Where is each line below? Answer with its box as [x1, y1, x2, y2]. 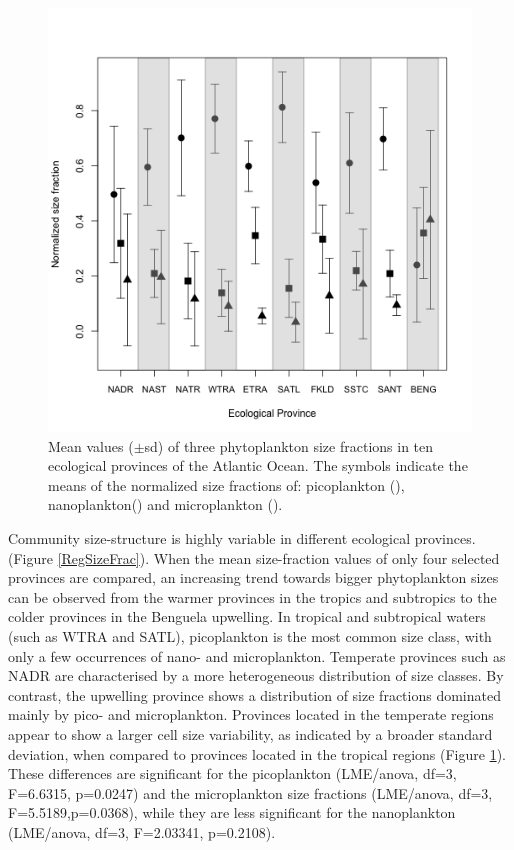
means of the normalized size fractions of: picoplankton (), [48, 474, 405, 495]
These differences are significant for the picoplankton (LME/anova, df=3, [8, 763, 457, 784]
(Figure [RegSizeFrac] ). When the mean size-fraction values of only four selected [8, 547, 500, 568]
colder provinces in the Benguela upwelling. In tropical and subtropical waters [8, 606, 486, 627]
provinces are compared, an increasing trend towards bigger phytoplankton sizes [8, 567, 499, 588]
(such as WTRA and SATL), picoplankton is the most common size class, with [8, 625, 492, 646]
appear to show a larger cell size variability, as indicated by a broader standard [8, 723, 493, 744]
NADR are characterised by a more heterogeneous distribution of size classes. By [8, 665, 504, 686]
